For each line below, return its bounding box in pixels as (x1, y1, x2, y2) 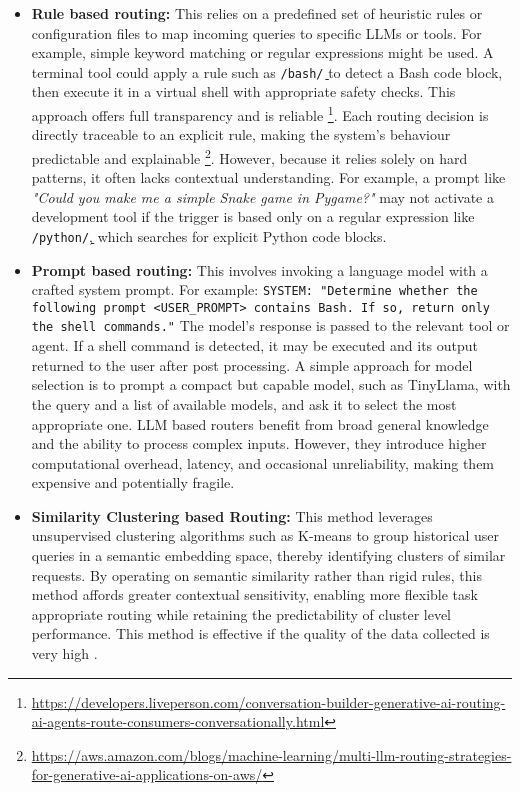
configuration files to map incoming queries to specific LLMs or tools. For (31, 22, 482, 43)
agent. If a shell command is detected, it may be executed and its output (31, 335, 479, 356)
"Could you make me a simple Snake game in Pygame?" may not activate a (31, 186, 494, 207)
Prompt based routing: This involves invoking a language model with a (31, 259, 488, 280)
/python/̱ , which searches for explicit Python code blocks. (31, 225, 387, 246)
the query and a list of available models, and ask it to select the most (31, 393, 457, 414)
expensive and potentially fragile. (31, 472, 235, 493)
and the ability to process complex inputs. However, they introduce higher (31, 433, 487, 454)
